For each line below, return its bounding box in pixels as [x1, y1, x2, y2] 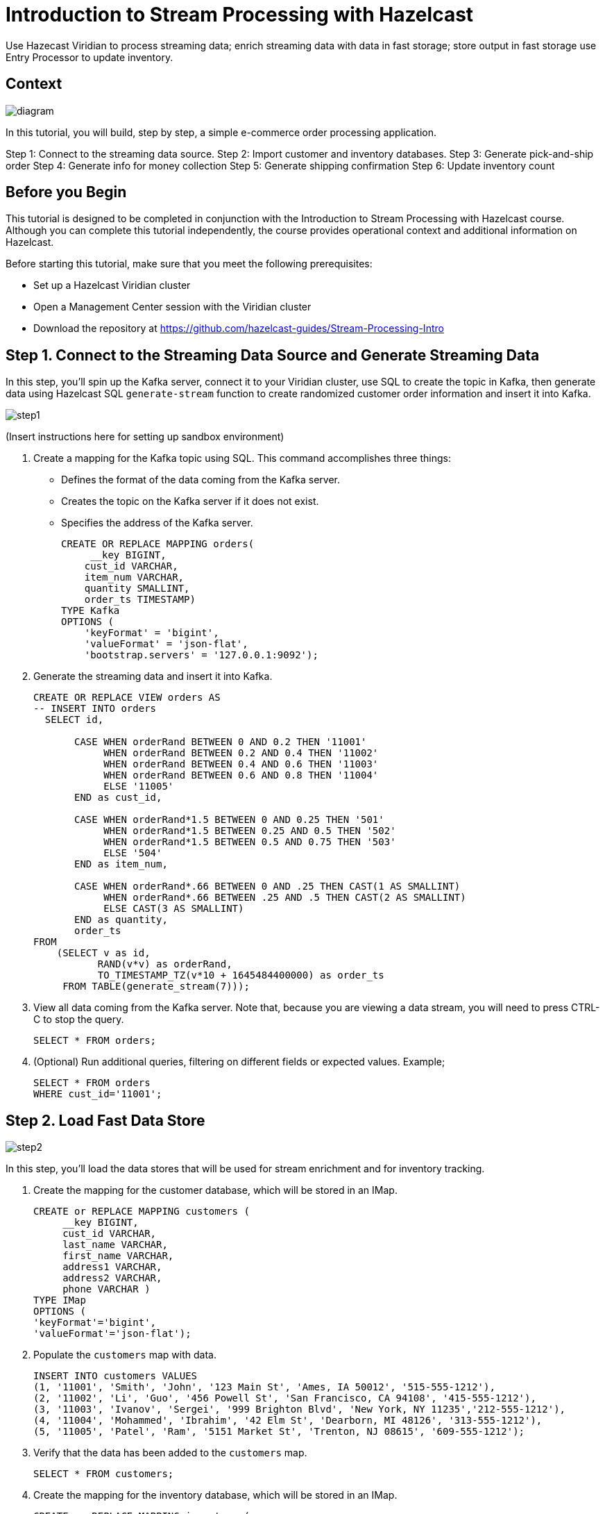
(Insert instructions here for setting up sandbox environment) [6, 431, 284, 443]
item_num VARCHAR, [84, 572, 185, 583]
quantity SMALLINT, [84, 583, 190, 594]
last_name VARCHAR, [62, 1239, 168, 1251]
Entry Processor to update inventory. [6, 51, 173, 63]
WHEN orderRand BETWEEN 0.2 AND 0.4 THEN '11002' [103, 747, 379, 759]
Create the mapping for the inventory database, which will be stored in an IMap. [33, 1489, 398, 1501]
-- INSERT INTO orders [33, 703, 157, 715]
